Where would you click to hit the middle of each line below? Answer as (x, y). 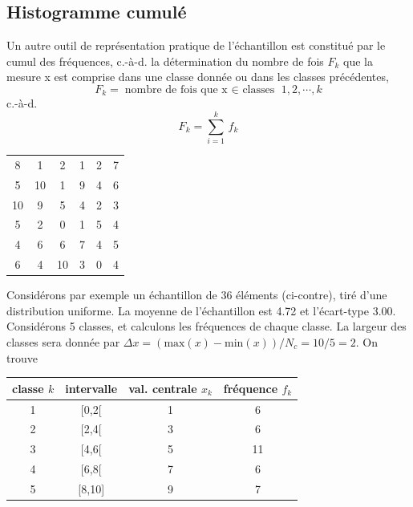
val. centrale (163, 388)
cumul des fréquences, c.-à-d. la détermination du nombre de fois (165, 61)
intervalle (91, 388)
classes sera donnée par (63, 342)
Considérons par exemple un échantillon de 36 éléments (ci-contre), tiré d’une (197, 295)
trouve (22, 357)
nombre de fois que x (176, 89)
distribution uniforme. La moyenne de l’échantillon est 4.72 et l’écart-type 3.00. (201, 310)
